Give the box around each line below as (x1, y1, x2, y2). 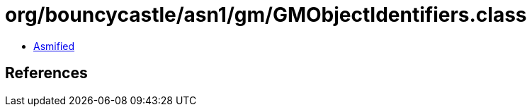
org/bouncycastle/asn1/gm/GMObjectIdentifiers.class (5, 3, 527, 27)
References (5, 64, 88, 82)
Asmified (33, 39, 75, 52)
